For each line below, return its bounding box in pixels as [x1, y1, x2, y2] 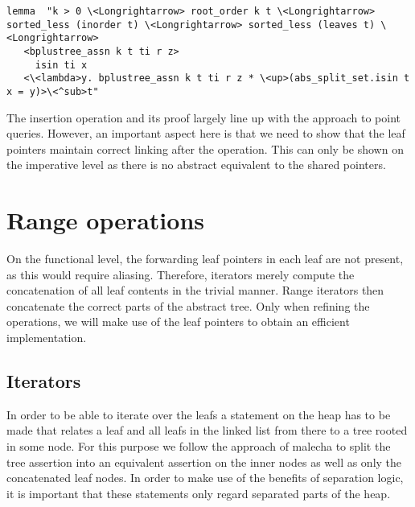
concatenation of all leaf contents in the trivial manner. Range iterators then [6, 282, 384, 299]
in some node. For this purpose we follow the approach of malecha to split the [6, 438, 391, 455]
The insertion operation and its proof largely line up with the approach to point [6, 109, 401, 126]
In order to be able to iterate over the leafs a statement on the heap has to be [6, 406, 391, 422]
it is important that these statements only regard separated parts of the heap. [6, 484, 391, 501]
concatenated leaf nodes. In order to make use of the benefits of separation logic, [6, 469, 404, 486]
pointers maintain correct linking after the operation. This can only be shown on [6, 140, 404, 157]
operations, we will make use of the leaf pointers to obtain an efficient [6, 313, 350, 330]
